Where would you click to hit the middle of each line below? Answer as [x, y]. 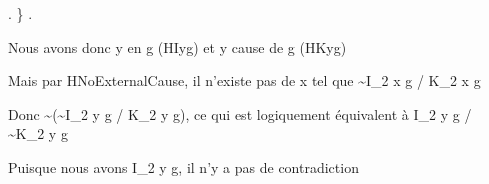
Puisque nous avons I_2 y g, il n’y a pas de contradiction [183, 166]
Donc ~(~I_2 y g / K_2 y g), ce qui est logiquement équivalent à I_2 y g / [240, 113]
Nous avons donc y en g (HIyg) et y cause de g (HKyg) [177, 46]
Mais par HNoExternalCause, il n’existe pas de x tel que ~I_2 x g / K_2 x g [244, 80]
